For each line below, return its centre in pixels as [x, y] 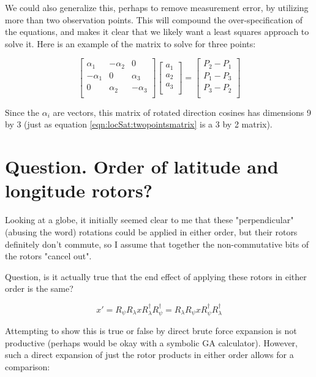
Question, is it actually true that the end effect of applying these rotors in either [156, 276]
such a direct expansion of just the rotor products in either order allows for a [149, 355]
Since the [22, 112]
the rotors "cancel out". [48, 256]
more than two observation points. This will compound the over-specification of [154, 19]
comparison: [28, 366]
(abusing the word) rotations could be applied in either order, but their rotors [151, 231]
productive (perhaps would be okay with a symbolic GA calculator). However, [151, 342]
